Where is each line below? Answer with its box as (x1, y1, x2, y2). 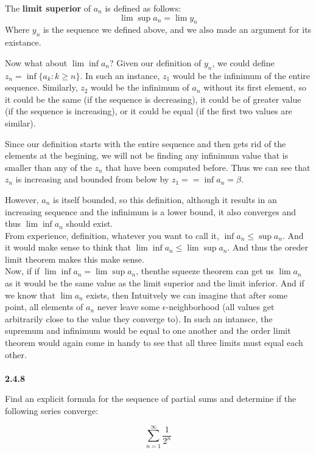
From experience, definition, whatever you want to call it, (5, 229, 219, 241)
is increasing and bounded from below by (15, 173, 169, 185)
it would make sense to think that (5, 241, 132, 254)
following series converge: (5, 404, 99, 417)
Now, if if (5, 265, 40, 277)
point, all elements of (5, 300, 83, 313)
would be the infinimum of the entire (172, 69, 311, 81)
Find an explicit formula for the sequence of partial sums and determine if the (5, 392, 297, 405)
